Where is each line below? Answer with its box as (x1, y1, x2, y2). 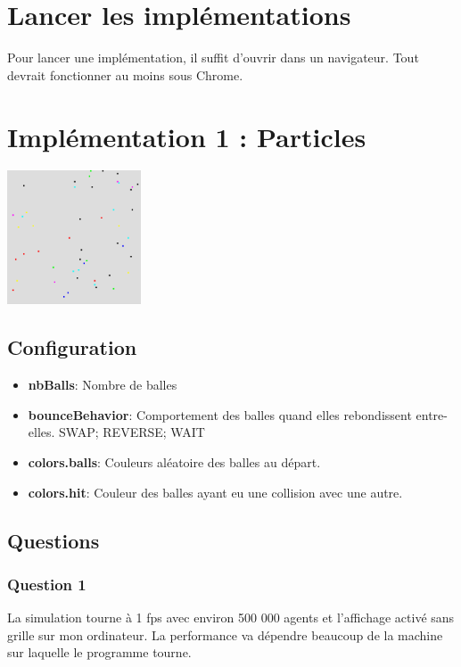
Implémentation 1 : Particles (7, 118, 366, 154)
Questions (7, 526, 100, 554)
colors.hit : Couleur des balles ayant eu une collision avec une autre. (28, 482, 403, 501)
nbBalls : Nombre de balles (28, 375, 177, 394)
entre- (416, 405, 448, 424)
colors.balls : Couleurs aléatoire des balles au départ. (28, 453, 321, 472)
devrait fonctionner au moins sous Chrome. (7, 65, 243, 84)
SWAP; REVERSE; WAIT (59, 423, 205, 441)
